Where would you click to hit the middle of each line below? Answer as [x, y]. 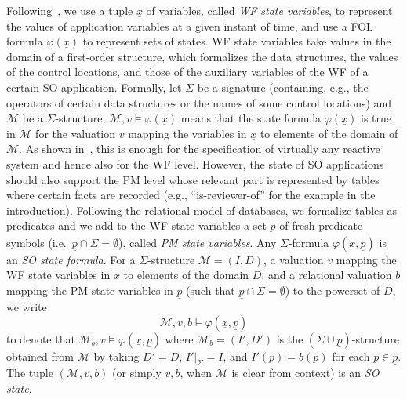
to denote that [41, 338]
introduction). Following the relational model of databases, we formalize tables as [202, 210]
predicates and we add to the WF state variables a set [136, 225]
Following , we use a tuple [70, 10]
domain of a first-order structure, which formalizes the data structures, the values [202, 56]
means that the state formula [251, 118]
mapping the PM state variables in [90, 290]
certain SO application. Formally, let [94, 87]
